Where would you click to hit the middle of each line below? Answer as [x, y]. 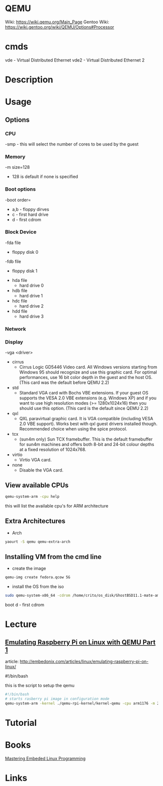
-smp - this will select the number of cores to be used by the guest [72, 144]
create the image [29, 569]
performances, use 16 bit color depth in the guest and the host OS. [86, 377]
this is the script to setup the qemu [40, 685]
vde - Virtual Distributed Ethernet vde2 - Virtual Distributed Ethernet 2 [75, 60]
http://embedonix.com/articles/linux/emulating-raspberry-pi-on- [84, 661]
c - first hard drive [30, 214]
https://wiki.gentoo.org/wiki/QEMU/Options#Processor [60, 27]
